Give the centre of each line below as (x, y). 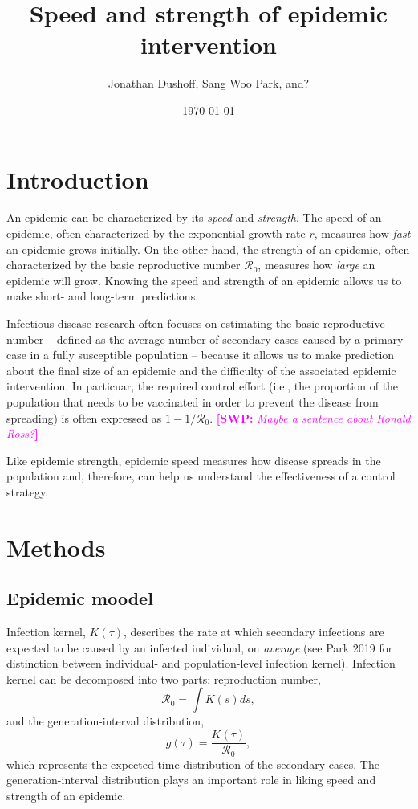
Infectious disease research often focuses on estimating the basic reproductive (196, 323)
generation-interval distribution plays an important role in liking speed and (191, 780)
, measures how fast (362, 233)
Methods (56, 547)
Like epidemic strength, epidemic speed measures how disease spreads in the (194, 460)
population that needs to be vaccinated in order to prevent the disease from (193, 401)
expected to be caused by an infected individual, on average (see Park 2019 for (200, 647)
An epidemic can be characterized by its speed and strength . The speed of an (194, 217)
